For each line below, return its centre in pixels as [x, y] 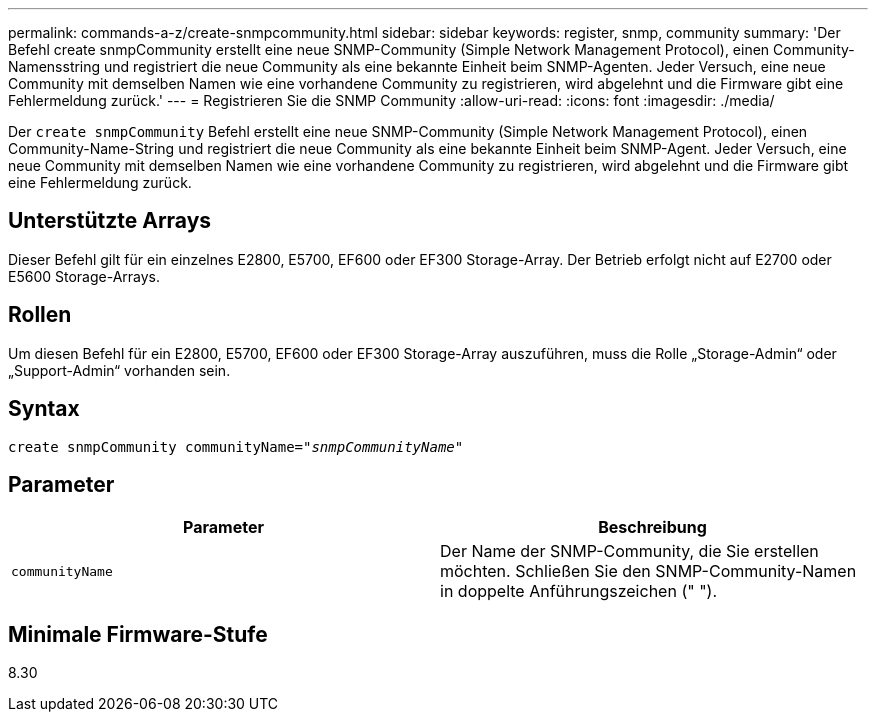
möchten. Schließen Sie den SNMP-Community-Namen [648, 571]
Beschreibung [652, 527]
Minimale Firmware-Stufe [138, 634]
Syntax [44, 409]
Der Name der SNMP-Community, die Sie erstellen [629, 551]
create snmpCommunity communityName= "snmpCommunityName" [236, 446]
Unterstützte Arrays [110, 221]
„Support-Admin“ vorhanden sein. [119, 370]
